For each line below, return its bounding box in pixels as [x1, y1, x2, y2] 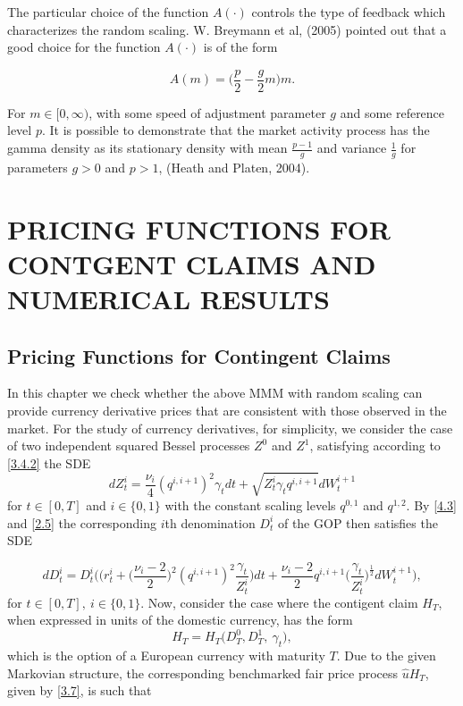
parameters [7, 157, 68, 176]
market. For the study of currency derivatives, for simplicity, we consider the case [7, 418, 453, 437]
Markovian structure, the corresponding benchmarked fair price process [7, 663, 399, 682]
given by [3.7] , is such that [7, 681, 152, 700]
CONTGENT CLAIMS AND [7, 245, 376, 282]
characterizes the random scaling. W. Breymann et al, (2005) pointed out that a [7, 20, 447, 38]
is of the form [203, 38, 278, 56]
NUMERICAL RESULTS [7, 281, 330, 317]
